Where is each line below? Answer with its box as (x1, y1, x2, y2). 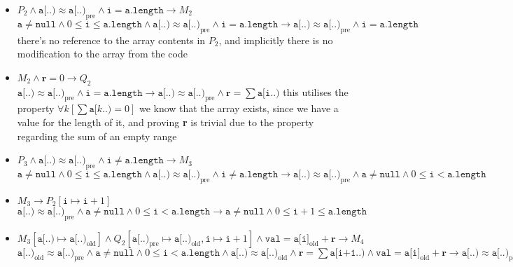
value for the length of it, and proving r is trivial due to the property (17, 114, 314, 129)
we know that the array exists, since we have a (139, 101, 339, 116)
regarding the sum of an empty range (17, 128, 177, 143)
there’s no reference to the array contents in (17, 32, 206, 47)
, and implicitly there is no (218, 32, 333, 47)
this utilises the (283, 84, 349, 99)
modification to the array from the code (17, 46, 188, 61)
